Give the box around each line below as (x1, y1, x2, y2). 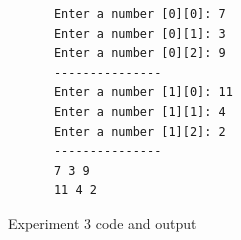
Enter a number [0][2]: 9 (53, 46, 226, 61)
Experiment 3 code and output (8, 212, 197, 233)
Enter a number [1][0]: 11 (53, 85, 233, 100)
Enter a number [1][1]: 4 (53, 104, 226, 119)
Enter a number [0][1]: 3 (53, 26, 226, 41)
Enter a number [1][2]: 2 (53, 124, 226, 139)
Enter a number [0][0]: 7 (53, 7, 226, 21)
